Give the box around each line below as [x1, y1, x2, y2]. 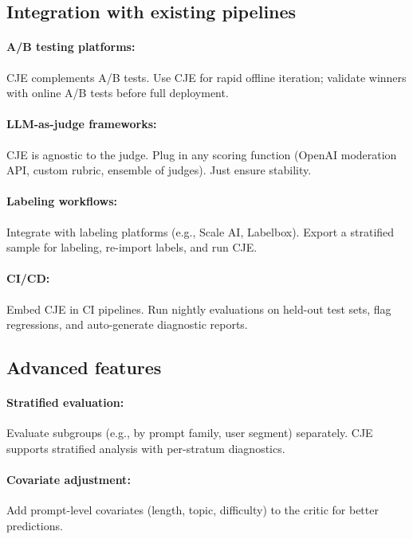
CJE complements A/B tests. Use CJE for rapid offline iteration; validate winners [6, 68, 407, 85]
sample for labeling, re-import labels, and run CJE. [6, 239, 258, 256]
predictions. [6, 517, 63, 533]
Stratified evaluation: [6, 394, 124, 411]
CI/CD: [6, 270, 50, 287]
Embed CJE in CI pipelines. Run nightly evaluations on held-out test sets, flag [6, 300, 391, 317]
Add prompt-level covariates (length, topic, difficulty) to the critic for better [6, 502, 379, 518]
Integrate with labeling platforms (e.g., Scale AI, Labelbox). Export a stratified [6, 223, 395, 240]
